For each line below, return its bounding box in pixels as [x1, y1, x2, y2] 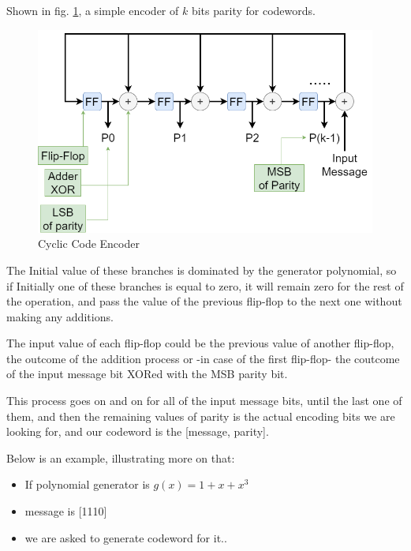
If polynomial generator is [24, 476, 150, 493]
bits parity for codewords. [191, 2, 316, 18]
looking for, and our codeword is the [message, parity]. [6, 423, 269, 440]
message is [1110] [24, 503, 107, 519]
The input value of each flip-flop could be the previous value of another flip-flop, [6, 335, 394, 351]
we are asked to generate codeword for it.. [24, 529, 227, 545]
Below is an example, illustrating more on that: [6, 449, 235, 466]
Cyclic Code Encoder [38, 235, 140, 252]
